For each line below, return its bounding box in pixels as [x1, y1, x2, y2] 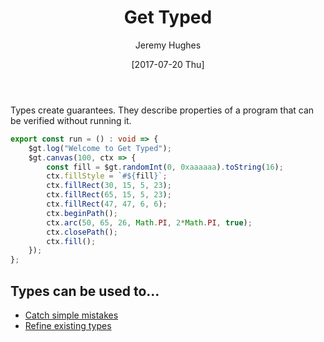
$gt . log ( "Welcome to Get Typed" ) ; [28, 143, 172, 153]
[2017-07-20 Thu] [131, 58, 205, 70]
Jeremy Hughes [134, 39, 202, 51]
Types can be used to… [10, 282, 160, 300]
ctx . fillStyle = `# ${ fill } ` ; [46, 171, 168, 181]
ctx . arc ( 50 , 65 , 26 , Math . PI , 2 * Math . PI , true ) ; [46, 217, 253, 228]
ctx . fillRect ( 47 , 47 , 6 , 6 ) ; [46, 199, 168, 210]
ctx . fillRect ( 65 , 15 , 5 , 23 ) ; [46, 190, 172, 200]
